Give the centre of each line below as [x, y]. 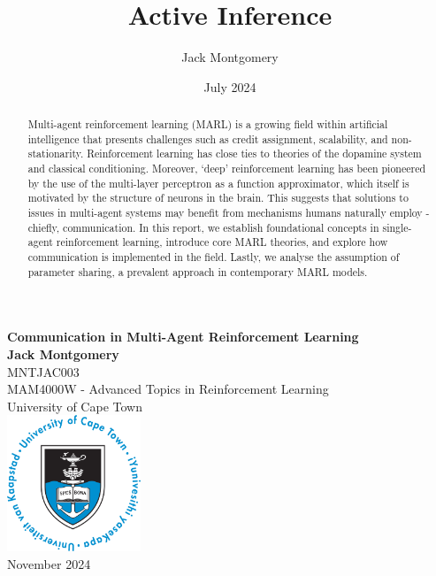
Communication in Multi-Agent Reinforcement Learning [183, 337]
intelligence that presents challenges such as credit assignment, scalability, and [208, 138]
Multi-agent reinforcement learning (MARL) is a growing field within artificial [208, 124]
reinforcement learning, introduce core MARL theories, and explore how [222, 242]
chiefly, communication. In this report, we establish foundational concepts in [203, 227]
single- [397, 227]
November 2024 [49, 563]
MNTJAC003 [43, 371]
